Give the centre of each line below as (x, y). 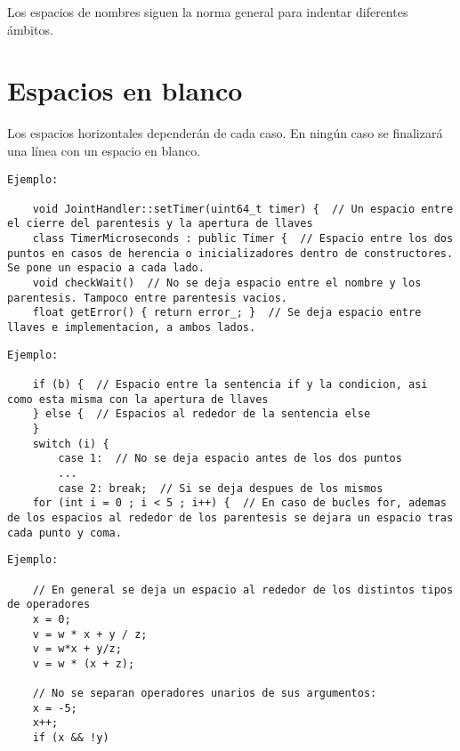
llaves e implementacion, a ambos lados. (132, 328)
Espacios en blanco (125, 90)
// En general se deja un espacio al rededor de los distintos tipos (243, 589)
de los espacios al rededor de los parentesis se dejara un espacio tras (230, 517)
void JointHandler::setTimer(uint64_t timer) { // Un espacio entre (243, 209)
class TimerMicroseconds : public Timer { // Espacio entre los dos (243, 239)
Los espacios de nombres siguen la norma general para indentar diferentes (208, 12)
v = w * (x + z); (84, 663)
